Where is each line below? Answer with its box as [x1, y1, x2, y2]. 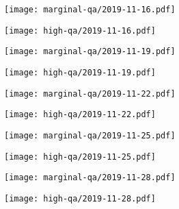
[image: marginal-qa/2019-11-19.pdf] [4, 47, 176, 57]
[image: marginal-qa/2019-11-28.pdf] [4, 173, 176, 183]
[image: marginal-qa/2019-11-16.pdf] [4, 5, 176, 14]
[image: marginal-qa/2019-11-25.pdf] [4, 130, 176, 140]
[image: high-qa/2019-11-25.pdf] [4, 151, 156, 162]
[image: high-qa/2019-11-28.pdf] [4, 193, 156, 204]
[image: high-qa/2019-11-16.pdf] [4, 25, 156, 36]
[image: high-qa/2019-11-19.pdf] [4, 67, 156, 77]
